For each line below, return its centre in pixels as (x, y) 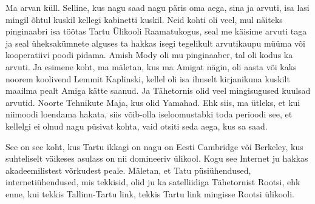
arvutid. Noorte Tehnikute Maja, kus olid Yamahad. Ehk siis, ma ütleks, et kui (153, 102)
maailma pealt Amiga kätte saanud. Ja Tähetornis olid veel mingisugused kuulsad (158, 90)
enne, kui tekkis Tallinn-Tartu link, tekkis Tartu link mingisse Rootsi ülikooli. (150, 193)
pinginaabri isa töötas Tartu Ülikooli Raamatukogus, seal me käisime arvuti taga (156, 31)
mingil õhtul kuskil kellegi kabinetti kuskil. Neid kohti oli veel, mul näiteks (144, 19)
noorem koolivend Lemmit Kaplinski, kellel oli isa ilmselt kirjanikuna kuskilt (148, 78)
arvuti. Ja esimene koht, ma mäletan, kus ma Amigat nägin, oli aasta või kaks (151, 66)
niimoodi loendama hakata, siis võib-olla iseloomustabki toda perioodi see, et (149, 114)
